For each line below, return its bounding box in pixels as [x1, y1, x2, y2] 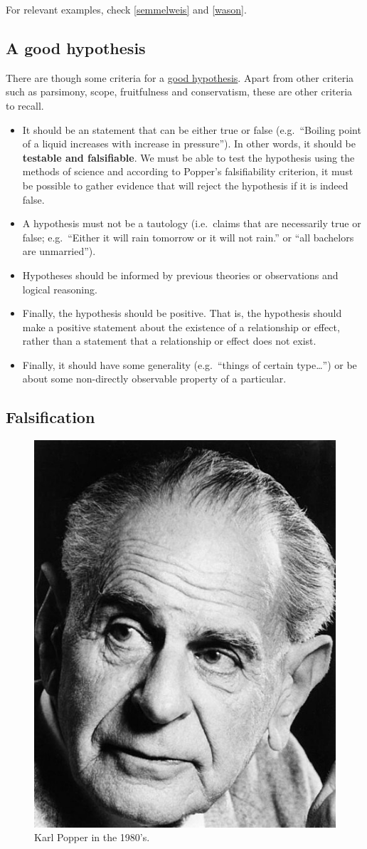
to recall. [6, 98, 44, 113]
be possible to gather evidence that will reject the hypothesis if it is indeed [22, 177, 349, 192]
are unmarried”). [22, 244, 96, 259]
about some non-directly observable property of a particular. [22, 371, 287, 386]
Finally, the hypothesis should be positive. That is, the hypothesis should [22, 306, 342, 321]
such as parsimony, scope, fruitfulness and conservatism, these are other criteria [6, 84, 353, 99]
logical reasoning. [22, 281, 97, 296]
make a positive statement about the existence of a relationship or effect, [22, 319, 340, 334]
